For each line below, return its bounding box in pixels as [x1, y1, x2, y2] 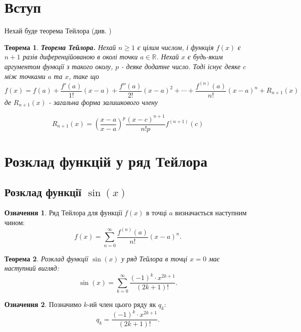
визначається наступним [175, 207, 247, 218]
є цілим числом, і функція [137, 42, 214, 52]
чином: [4, 217, 25, 227]
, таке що [69, 71, 99, 81]
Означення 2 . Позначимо [4, 299, 81, 309]
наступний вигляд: [4, 263, 59, 273]
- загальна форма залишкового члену [49, 97, 158, 107]
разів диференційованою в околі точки [23, 51, 138, 62]
